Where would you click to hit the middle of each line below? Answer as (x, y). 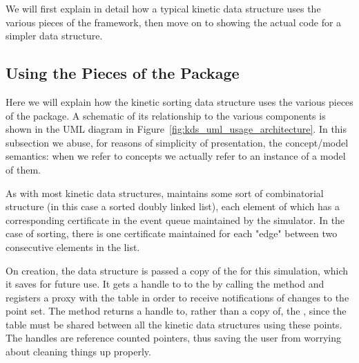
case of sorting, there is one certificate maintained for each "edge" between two (172, 233)
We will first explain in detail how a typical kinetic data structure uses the (163, 8)
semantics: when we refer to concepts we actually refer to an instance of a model (176, 156)
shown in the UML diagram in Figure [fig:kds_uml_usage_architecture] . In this (176, 129)
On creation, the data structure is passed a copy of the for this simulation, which (177, 270)
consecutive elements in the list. (73, 246)
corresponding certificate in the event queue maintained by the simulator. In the (175, 220)
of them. (23, 169)
